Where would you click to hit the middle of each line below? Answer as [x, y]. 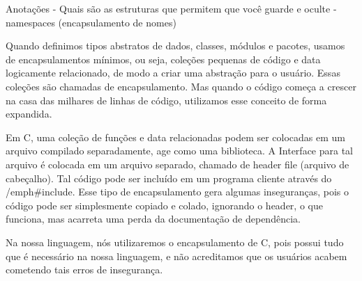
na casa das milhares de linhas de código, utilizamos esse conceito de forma [166, 100]
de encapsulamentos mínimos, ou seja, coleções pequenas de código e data [163, 59]
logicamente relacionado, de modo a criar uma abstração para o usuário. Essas [173, 73]
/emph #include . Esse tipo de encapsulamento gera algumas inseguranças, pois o [177, 192]
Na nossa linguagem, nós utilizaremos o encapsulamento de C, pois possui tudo [175, 242]
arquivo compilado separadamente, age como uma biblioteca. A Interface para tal [179, 151]
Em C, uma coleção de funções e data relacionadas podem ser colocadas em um [176, 137]
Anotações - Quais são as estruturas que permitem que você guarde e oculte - [171, 8]
